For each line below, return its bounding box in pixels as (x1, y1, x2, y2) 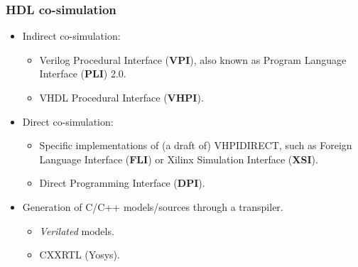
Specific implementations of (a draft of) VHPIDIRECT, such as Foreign (39, 138, 352, 153)
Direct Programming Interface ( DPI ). (39, 175, 205, 190)
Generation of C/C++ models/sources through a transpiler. (22, 199, 283, 214)
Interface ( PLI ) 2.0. (39, 66, 126, 81)
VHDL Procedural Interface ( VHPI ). (39, 90, 204, 104)
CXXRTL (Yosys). (39, 247, 120, 262)
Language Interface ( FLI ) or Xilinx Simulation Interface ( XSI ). (39, 151, 318, 166)
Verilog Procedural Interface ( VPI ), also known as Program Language (39, 52, 347, 67)
